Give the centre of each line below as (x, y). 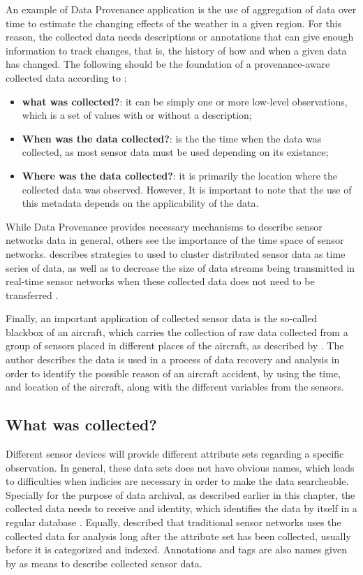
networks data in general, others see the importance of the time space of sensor (175, 240)
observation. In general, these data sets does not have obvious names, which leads (180, 467)
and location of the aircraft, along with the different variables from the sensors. (175, 387)
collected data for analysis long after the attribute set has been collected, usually (178, 536)
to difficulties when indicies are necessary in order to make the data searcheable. (177, 481)
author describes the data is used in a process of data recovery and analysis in (173, 359)
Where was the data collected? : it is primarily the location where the (179, 175)
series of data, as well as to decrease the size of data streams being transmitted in (180, 267)
